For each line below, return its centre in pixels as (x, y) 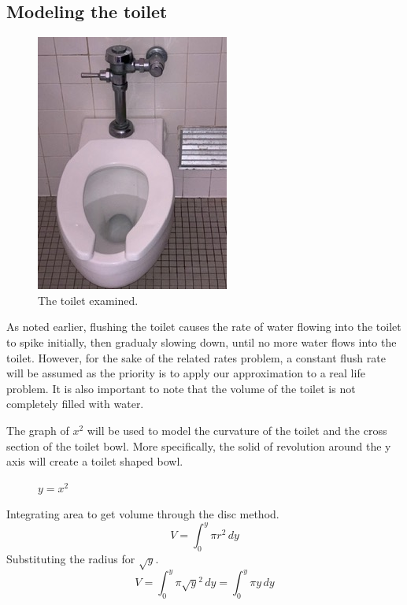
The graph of (38, 430)
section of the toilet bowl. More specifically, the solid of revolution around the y (199, 445)
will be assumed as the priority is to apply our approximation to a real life (186, 373)
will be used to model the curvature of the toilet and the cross (237, 430)
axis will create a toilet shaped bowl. (95, 461)
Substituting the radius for (71, 559)
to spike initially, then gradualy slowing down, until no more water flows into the (202, 341)
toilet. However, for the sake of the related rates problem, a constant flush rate (196, 357)
